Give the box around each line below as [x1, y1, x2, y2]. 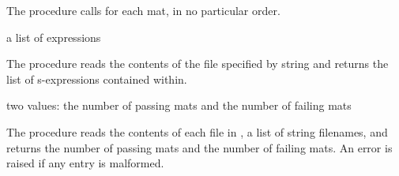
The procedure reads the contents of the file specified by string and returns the [6, 55, 389, 72]
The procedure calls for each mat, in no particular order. [6, 2, 280, 18]
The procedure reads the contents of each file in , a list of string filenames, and [6, 123, 388, 140]
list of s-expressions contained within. [6, 70, 187, 87]
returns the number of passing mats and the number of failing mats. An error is [6, 139, 393, 155]
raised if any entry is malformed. [6, 155, 164, 171]
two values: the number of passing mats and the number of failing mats [6, 97, 352, 114]
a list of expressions [6, 28, 101, 45]
